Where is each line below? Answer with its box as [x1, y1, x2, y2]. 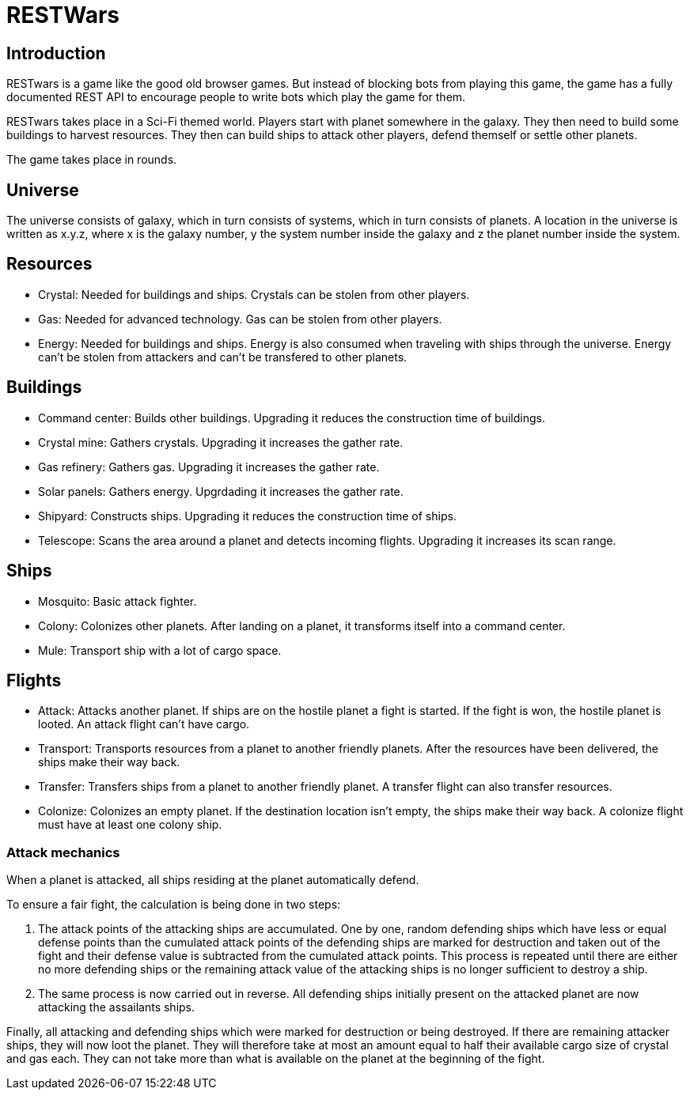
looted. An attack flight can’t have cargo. [38, 717, 250, 731]
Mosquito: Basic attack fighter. [38, 594, 197, 608]
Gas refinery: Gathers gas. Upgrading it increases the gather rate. [38, 459, 380, 474]
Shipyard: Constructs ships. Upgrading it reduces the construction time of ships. [38, 508, 457, 523]
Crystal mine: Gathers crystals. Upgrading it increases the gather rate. [38, 435, 404, 449]
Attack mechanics [6, 844, 120, 860]
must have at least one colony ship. [38, 818, 222, 832]
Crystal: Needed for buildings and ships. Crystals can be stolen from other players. [38, 287, 470, 301]
